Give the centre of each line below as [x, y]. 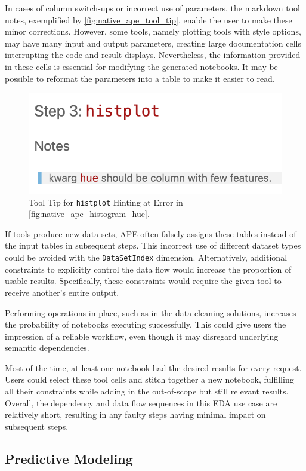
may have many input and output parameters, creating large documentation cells [153, 43]
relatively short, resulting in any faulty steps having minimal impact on [135, 415]
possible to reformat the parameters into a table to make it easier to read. [140, 78]
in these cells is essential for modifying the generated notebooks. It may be [141, 66]
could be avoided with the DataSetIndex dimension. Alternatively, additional [146, 257]
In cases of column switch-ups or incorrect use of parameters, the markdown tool [152, 8]
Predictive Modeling [69, 458]
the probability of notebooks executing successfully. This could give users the [146, 324]
